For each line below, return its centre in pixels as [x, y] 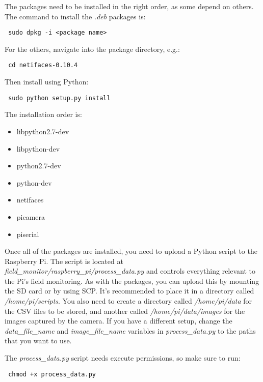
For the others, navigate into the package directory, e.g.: [92, 49]
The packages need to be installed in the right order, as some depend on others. [129, 6]
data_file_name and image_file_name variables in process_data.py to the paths [130, 330]
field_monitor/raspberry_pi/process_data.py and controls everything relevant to [130, 271]
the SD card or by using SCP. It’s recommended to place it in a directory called [129, 291]
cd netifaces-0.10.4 [43, 65]
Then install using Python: [47, 82]
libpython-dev [38, 148]
